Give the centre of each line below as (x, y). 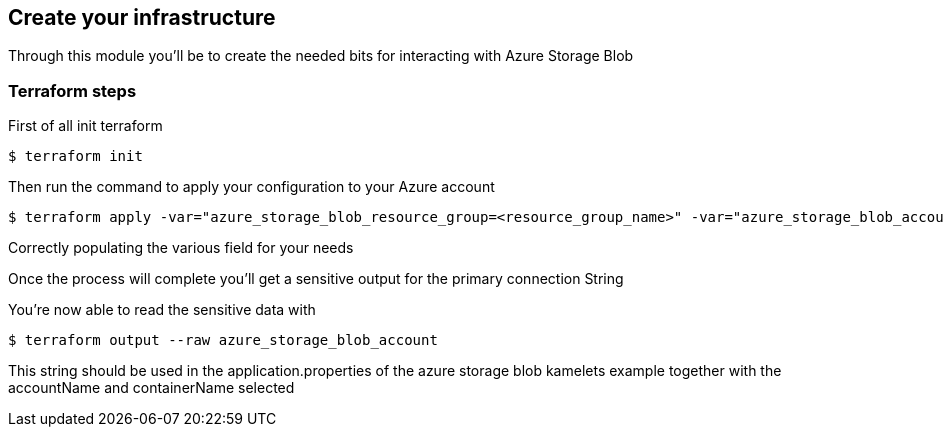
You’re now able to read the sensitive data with (162, 310)
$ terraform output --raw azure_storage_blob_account (223, 340)
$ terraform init (75, 156)
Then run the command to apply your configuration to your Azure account (251, 187)
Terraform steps (72, 90)
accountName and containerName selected (151, 388)
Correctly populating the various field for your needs (181, 248)
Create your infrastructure (142, 17)
